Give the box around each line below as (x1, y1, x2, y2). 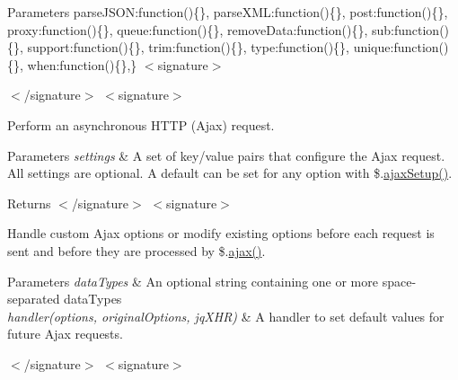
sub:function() (371, 20, 450, 39)
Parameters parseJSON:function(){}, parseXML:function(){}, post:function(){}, (7, 3, 448, 21)
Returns (7, 193, 51, 212)
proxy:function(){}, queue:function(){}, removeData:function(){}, (7, 20, 368, 39)
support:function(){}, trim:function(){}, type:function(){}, (27, 38, 349, 57)
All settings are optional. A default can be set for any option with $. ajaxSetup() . (7, 163, 453, 182)
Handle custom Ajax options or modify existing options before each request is (7, 224, 435, 243)
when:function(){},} (27, 55, 137, 74)
